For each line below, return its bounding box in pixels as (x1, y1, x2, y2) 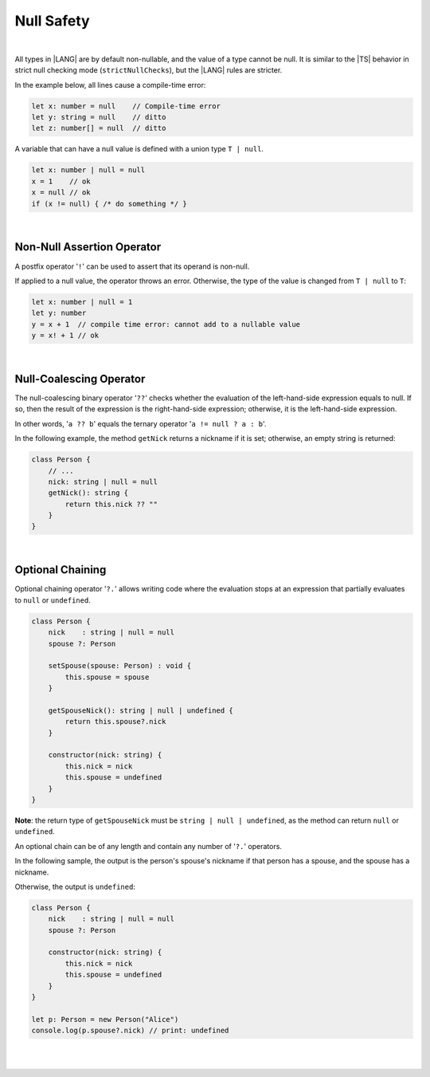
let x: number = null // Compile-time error (31, 101, 221, 111)
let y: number (31, 309, 87, 318)
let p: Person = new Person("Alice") (31, 1015, 179, 1024)
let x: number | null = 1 (31, 297, 133, 306)
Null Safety (14, 12, 91, 29)
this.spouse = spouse (64, 672, 150, 682)
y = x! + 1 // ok (31, 331, 100, 340)
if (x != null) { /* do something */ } (31, 199, 187, 208)
